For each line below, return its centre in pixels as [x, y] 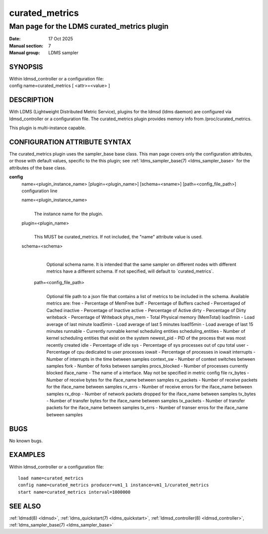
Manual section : [26, 46]
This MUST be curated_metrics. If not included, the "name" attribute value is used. [118, 237]
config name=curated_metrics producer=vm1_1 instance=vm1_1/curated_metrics [114, 485]
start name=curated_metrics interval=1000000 [74, 492]
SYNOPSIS [26, 67]
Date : [15, 39]
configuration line [40, 191]
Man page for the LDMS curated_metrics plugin [89, 26]
